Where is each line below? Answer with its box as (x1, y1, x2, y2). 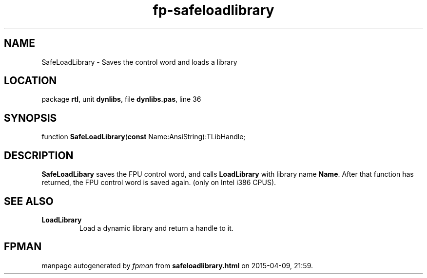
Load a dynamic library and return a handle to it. (79, 223, 233, 232)
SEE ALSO (4, 195, 54, 207)
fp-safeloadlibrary (153, 2, 274, 19)
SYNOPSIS (4, 111, 57, 124)
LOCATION (4, 74, 57, 87)
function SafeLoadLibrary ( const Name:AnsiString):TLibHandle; (41, 132, 246, 141)
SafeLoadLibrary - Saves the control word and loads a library (41, 57, 237, 66)
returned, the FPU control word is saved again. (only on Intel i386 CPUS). (41, 178, 276, 187)
